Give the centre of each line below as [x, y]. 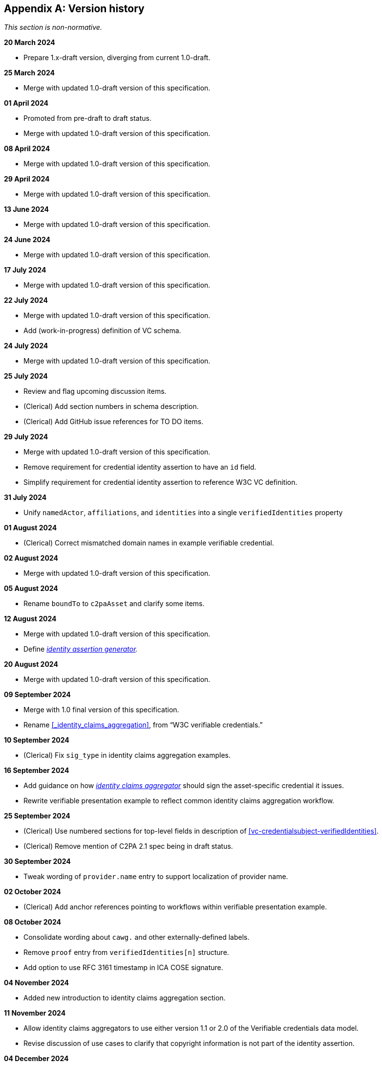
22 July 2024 [26, 300]
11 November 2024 [35, 1013]
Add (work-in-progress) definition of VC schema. [102, 331]
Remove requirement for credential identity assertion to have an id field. [140, 467]
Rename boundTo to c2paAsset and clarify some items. [114, 604]
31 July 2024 [25, 498]
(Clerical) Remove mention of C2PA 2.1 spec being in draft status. [128, 846]
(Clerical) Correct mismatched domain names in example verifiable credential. [149, 543]
